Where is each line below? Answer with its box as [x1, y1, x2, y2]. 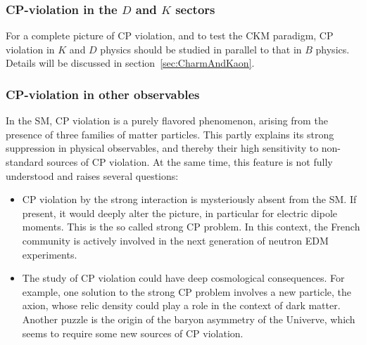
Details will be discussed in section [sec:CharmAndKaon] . [6, 56, 255, 70]
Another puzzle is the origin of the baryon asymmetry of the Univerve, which [22, 311, 355, 326]
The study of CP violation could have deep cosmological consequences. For [22, 271, 345, 285]
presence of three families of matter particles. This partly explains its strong [6, 126, 334, 141]
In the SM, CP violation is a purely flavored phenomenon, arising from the [6, 113, 328, 128]
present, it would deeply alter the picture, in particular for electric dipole [22, 205, 338, 220]
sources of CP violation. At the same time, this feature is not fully [46, 155, 333, 169]
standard [6, 155, 44, 169]
